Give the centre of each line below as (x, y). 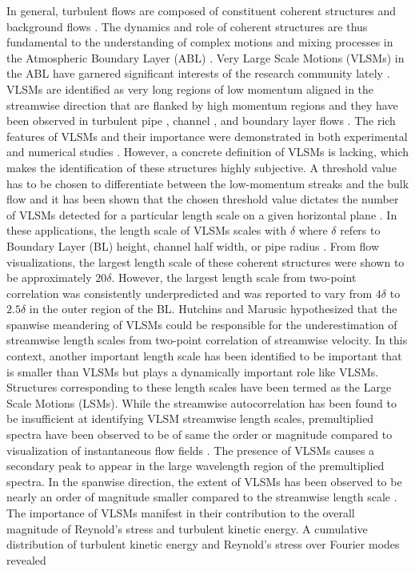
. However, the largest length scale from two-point (234, 277)
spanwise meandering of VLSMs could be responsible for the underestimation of (202, 324)
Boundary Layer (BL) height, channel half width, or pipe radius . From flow (193, 245)
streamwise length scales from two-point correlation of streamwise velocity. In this (207, 340)
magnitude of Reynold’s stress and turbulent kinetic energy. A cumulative (187, 528)
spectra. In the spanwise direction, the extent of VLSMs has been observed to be (204, 481)
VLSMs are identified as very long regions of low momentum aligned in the (190, 88)
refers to (360, 230)
